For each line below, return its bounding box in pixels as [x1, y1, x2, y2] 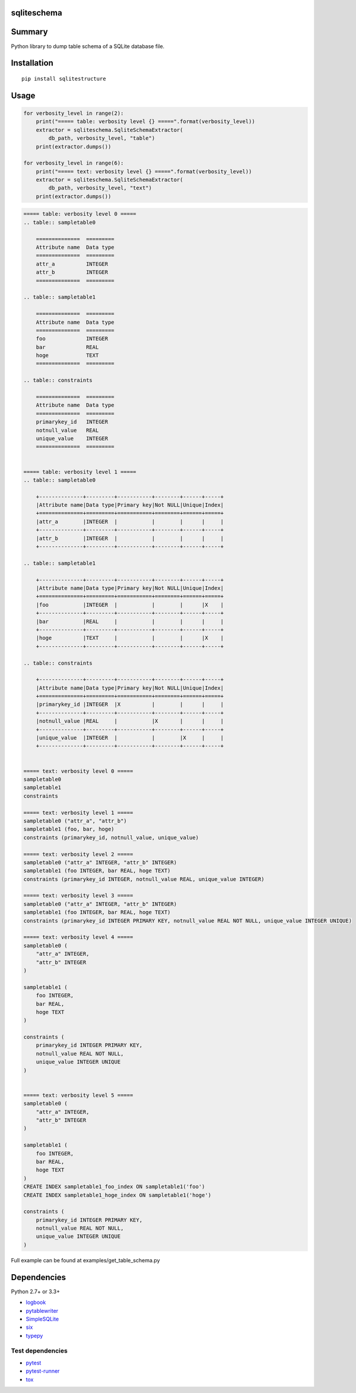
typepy [26, 1332, 43, 1339]
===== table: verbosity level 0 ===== [23, 211, 136, 217]
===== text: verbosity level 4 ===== [23, 934, 133, 941]
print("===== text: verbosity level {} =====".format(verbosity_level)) [36, 168, 252, 175]
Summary [11, 27, 48, 37]
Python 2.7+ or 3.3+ [11, 1288, 61, 1295]
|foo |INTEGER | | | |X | [36, 601, 224, 608]
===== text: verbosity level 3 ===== [23, 892, 133, 899]
